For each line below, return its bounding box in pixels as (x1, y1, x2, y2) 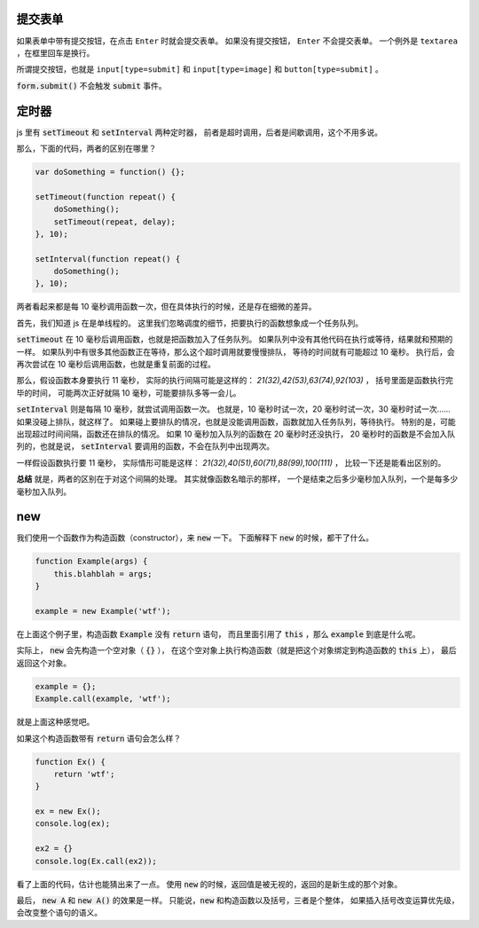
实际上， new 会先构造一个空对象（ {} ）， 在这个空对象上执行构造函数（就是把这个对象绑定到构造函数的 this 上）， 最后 (16, 645, 457, 656)
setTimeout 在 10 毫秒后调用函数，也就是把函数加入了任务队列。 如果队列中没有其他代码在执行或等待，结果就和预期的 (16, 334, 453, 345)
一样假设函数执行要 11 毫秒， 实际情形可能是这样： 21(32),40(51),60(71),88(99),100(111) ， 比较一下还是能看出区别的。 (16, 457, 446, 468)
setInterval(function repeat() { (35, 254, 181, 263)
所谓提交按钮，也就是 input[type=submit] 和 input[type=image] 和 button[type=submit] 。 (16, 64, 383, 75)
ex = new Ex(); (35, 806, 101, 816)
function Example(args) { (35, 556, 148, 567)
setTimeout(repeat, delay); (53, 216, 177, 226)
